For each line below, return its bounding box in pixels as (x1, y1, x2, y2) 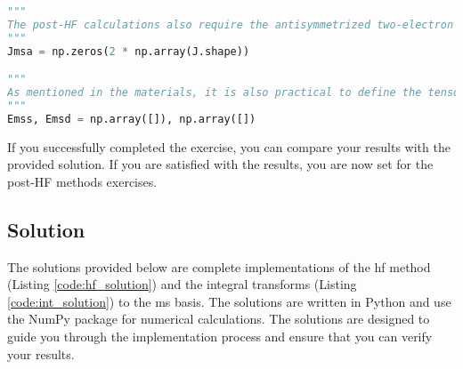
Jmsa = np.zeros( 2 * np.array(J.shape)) (7, 44, 250, 58)
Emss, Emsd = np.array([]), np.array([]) (7, 112, 256, 125)
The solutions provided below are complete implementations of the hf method (7, 257, 431, 276)
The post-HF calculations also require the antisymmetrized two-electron (7, 18, 454, 31)
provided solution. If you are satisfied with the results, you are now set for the (7, 155, 434, 173)
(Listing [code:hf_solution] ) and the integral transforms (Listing (7, 275, 357, 293)
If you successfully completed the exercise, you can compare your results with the (7, 137, 451, 156)
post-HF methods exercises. (7, 172, 158, 190)
